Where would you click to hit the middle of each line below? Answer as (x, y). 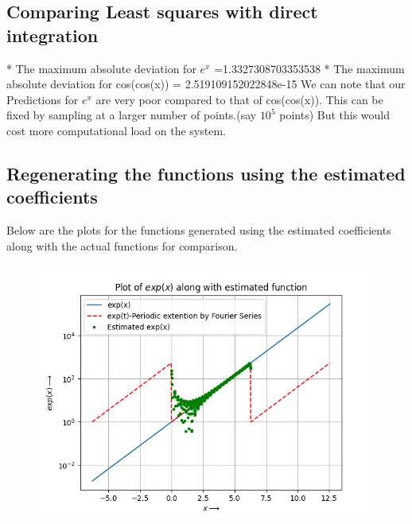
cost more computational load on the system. (116, 130)
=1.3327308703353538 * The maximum (309, 68)
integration (52, 35)
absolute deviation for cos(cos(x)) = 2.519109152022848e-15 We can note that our (206, 84)
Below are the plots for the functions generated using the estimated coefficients (199, 230)
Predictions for (43, 99)
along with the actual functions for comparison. (122, 245)
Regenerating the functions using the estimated (206, 173)
